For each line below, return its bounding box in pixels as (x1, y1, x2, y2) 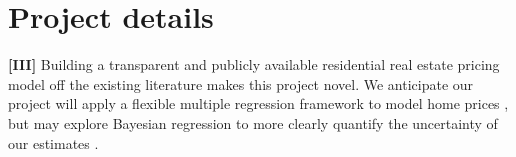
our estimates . (8, 132, 99, 153)
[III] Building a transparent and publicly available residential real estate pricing (8, 54, 500, 75)
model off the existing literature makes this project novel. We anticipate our (8, 73, 474, 94)
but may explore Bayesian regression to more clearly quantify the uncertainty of (8, 112, 498, 133)
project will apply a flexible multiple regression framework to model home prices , (8, 93, 509, 114)
